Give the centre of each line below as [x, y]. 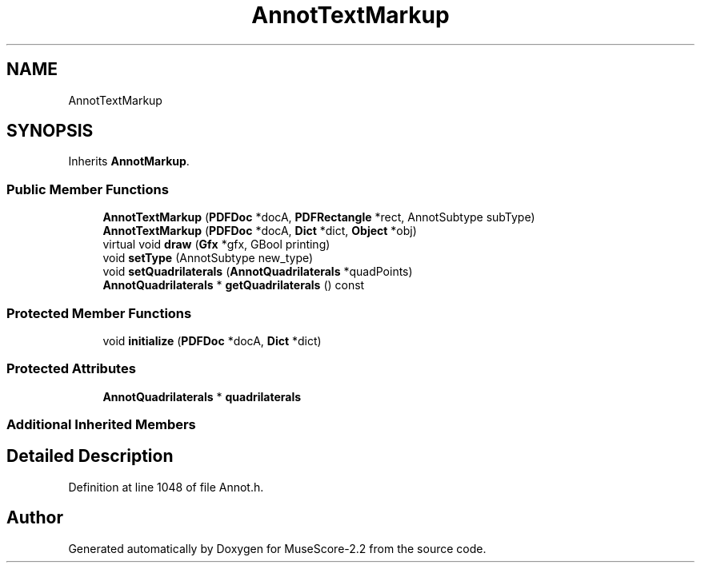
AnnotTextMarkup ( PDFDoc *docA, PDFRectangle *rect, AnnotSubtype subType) [319, 217]
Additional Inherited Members [101, 425]
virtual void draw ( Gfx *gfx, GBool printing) [216, 245]
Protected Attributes [71, 369]
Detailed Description [90, 456]
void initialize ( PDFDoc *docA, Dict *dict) [212, 340]
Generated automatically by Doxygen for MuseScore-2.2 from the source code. [277, 548]
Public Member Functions [88, 189]
